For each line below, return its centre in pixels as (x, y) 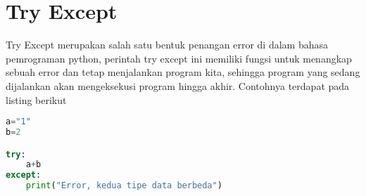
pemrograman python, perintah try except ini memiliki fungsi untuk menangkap (179, 58)
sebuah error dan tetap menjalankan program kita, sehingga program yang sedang (183, 72)
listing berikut (36, 99)
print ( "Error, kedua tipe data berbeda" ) (124, 186)
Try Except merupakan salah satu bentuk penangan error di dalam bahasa (167, 45)
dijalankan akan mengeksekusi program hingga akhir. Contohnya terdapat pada (178, 85)
